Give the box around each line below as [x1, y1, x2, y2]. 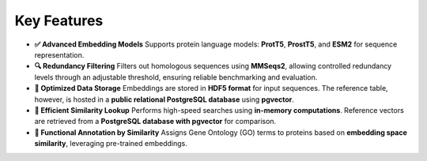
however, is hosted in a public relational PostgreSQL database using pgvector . [34, 95, 294, 104]
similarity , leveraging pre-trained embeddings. [34, 139, 187, 148]
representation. [34, 50, 85, 59]
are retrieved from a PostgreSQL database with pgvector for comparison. [34, 117, 277, 126]
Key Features [14, 12, 104, 29]
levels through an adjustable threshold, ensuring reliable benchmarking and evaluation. [34, 72, 318, 82]
